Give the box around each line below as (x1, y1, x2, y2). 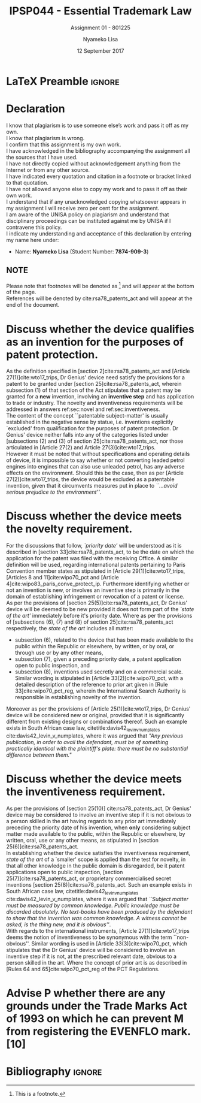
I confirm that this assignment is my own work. (6, 141, 121, 148)
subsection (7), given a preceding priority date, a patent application (14, 655, 181, 663)
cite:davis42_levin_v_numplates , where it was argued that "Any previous (6, 732, 184, 739)
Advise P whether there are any (6, 986, 166, 1000)
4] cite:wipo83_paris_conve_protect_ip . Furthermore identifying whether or (6, 580, 190, 588)
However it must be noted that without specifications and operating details (6, 451, 190, 458)
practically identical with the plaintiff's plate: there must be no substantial (6, 745, 188, 753)
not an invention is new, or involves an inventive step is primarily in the (6, 587, 179, 594)
